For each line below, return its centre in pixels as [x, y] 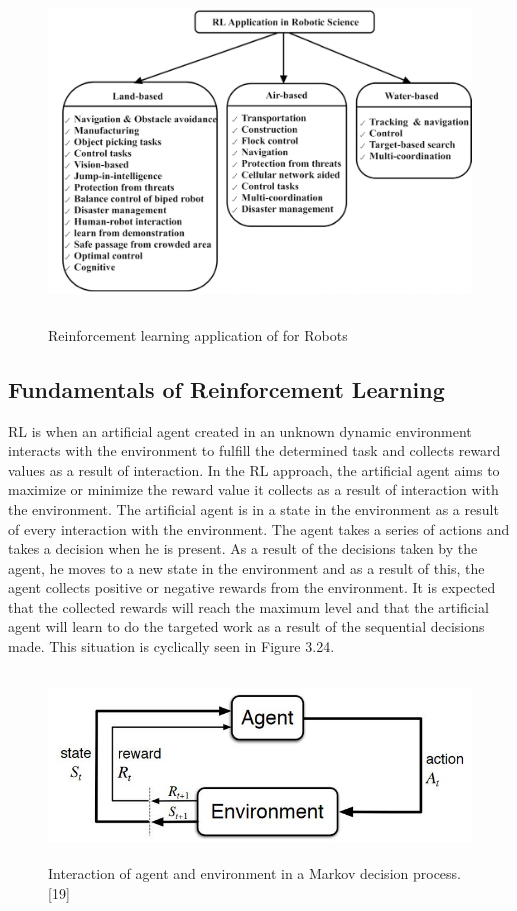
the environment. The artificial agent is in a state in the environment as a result [253, 508]
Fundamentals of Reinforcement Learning [226, 388]
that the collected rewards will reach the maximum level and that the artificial [248, 606]
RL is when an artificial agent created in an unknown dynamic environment [240, 430]
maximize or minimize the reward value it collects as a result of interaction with [253, 489]
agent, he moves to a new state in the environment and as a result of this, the [246, 567]
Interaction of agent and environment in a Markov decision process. [254, 873]
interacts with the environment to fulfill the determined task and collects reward [254, 450]
